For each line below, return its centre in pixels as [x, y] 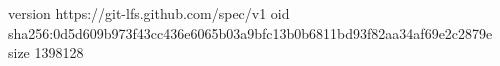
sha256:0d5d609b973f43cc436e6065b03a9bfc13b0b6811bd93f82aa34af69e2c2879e [250, 32]
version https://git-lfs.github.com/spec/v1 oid [149, 13]
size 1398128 [46, 52]
